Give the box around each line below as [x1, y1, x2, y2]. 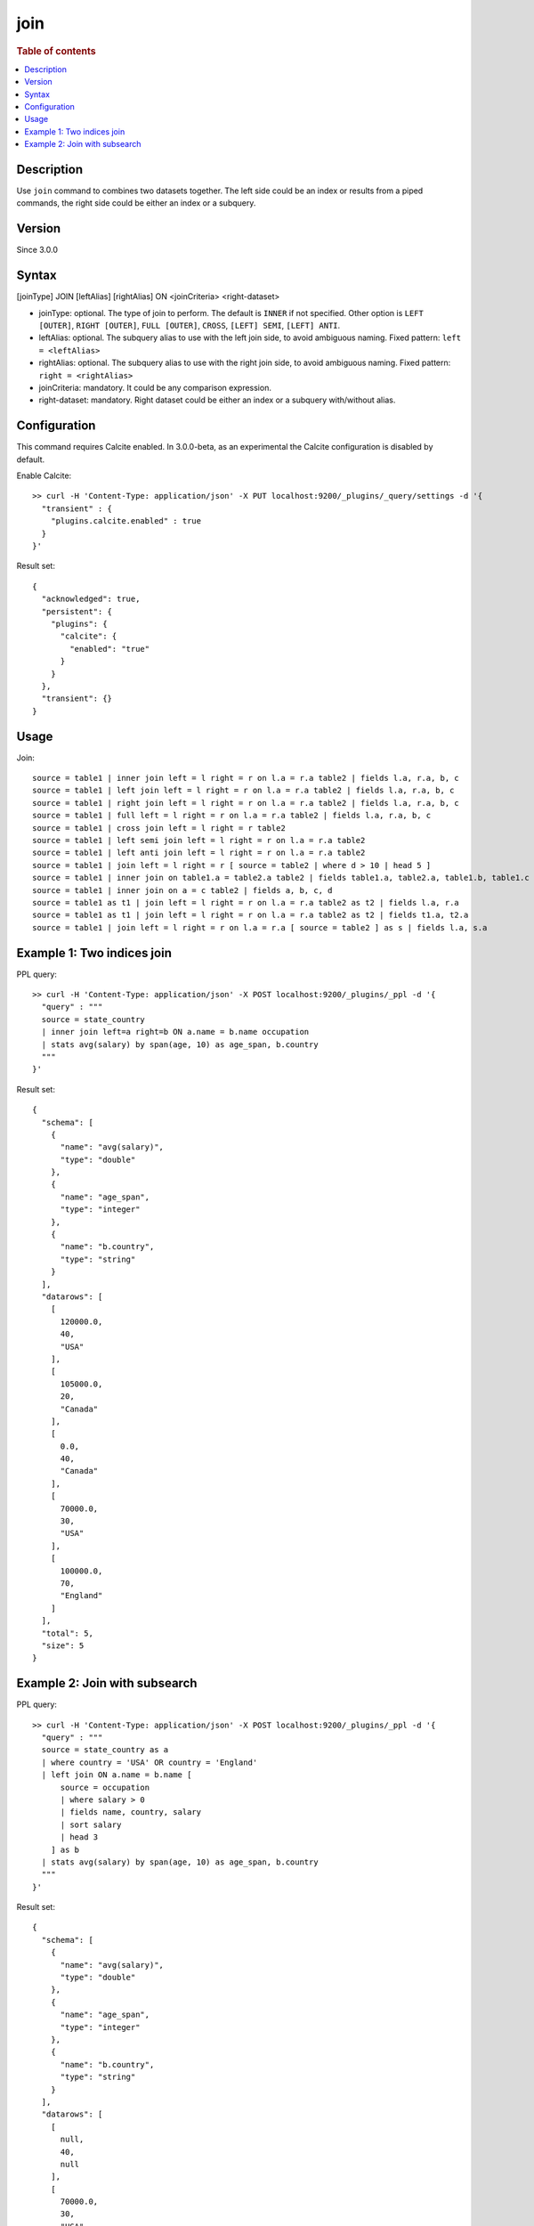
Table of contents [16, 45, 97, 57]
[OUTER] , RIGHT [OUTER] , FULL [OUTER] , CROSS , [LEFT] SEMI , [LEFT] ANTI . [38, 321, 341, 331]
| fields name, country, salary [60, 1808, 202, 1817]
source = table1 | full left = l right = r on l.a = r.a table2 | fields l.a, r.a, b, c [32, 810, 432, 821]
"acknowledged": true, [41, 594, 141, 605]
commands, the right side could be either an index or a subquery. [16, 198, 256, 208]
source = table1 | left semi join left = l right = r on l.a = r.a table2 [32, 835, 366, 845]
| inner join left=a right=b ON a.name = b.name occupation [41, 1027, 310, 1037]
